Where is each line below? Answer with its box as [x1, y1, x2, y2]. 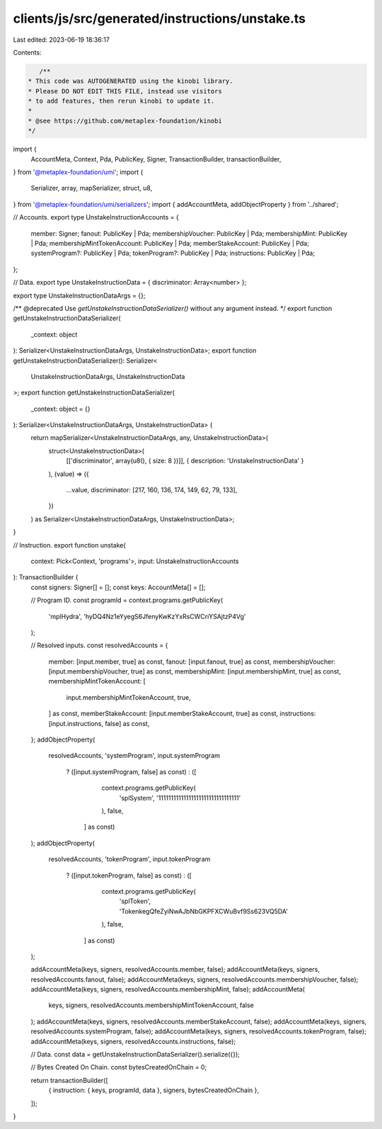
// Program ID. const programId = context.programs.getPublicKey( [30, 596, 224, 605]
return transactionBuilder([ [30, 1076, 109, 1084]
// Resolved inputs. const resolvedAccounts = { [30, 641, 168, 649]
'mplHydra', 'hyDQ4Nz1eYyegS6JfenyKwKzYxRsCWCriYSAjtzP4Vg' [48, 612, 246, 620]
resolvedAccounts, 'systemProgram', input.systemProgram [48, 751, 221, 760]
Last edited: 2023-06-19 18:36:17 [13, 35, 110, 44]
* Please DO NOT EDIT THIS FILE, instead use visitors [28, 87, 222, 95]
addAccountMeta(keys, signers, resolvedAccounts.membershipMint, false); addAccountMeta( [30, 985, 306, 994]
